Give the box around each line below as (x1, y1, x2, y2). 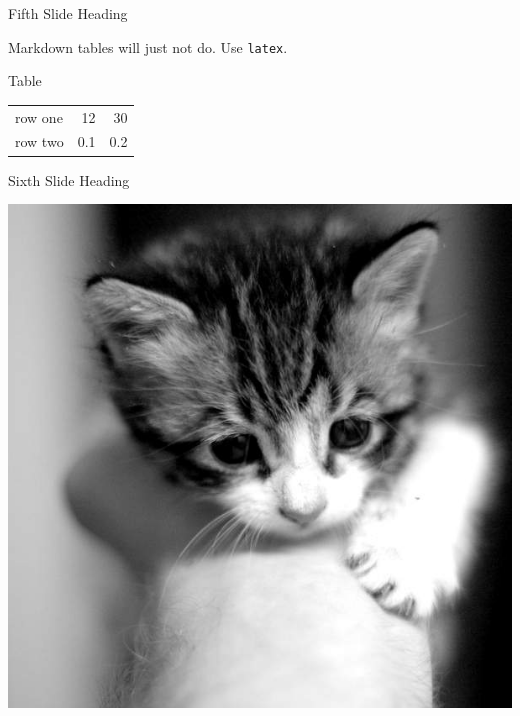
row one (15, 106, 63, 127)
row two (15, 131, 64, 152)
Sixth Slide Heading (8, 169, 130, 190)
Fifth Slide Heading (8, 3, 128, 23)
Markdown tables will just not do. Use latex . (8, 36, 288, 57)
